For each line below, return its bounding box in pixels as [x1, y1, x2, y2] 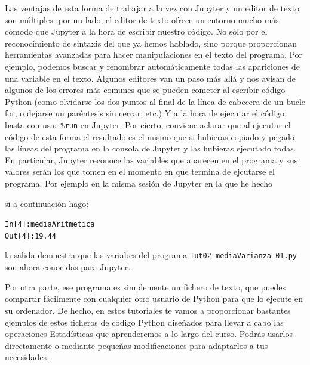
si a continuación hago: [5, 197, 89, 209]
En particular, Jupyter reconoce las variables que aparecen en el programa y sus [5, 153, 298, 166]
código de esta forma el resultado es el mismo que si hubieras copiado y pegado [5, 130, 295, 143]
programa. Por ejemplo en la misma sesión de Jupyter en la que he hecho [5, 177, 272, 189]
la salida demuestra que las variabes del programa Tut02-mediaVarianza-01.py [5, 249, 297, 261]
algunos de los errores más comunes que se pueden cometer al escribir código [5, 83, 286, 96]
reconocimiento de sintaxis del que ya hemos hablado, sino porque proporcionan [5, 36, 297, 49]
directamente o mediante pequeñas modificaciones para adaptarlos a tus [5, 339, 268, 351]
